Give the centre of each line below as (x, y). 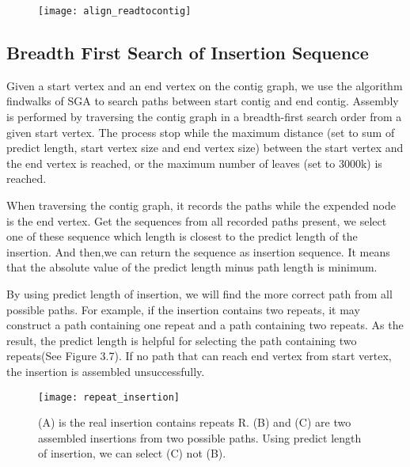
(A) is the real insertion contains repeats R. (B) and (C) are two (195, 422)
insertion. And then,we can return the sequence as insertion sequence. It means (198, 251)
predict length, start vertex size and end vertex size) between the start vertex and (205, 148)
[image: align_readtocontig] (115, 11)
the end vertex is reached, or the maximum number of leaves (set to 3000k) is (194, 163)
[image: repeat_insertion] (109, 397)
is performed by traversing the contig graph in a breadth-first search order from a (204, 117)
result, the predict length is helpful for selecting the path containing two (182, 340)
